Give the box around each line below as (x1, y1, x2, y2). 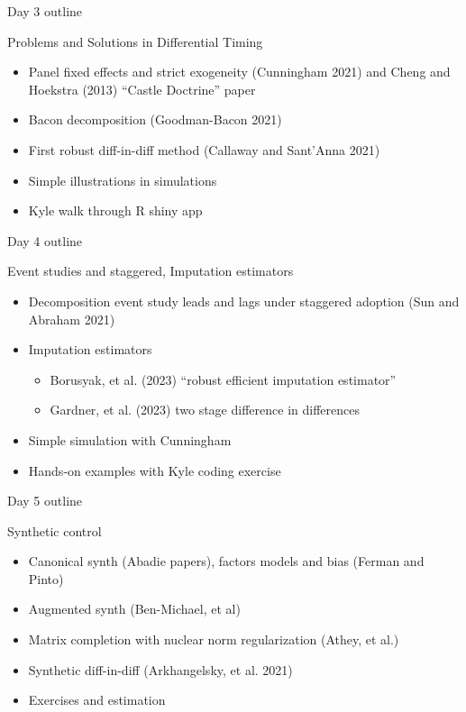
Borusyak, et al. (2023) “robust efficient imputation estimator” (50, 370, 397, 388)
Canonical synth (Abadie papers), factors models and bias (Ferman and (28, 552, 425, 571)
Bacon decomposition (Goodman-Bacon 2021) (28, 110, 282, 129)
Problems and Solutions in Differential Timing (7, 32, 263, 50)
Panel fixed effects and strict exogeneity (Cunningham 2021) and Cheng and (28, 62, 451, 81)
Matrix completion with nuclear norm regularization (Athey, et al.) (28, 630, 399, 649)
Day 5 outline (7, 491, 83, 510)
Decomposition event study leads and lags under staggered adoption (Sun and (28, 291, 460, 310)
